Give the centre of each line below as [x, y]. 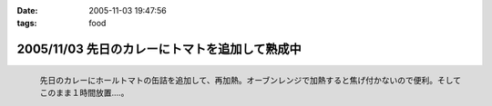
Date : [27, 10]
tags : [27, 24]
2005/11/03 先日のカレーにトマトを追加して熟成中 [159, 49]
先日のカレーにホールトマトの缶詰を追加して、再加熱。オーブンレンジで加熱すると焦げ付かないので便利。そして [251, 81]
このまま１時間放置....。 [84, 93]
